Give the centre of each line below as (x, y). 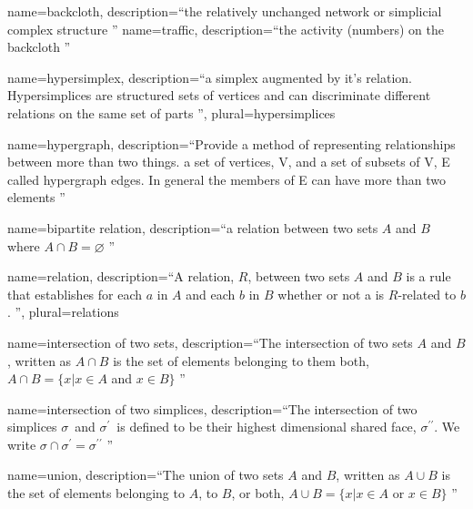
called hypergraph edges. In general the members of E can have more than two (226, 179)
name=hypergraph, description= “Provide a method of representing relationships (231, 143)
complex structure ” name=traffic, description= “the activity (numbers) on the (226, 29)
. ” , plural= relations (63, 312)
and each (211, 294)
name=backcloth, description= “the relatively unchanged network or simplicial (225, 11)
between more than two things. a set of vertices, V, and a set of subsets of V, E (229, 162)
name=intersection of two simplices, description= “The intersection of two (212, 408)
